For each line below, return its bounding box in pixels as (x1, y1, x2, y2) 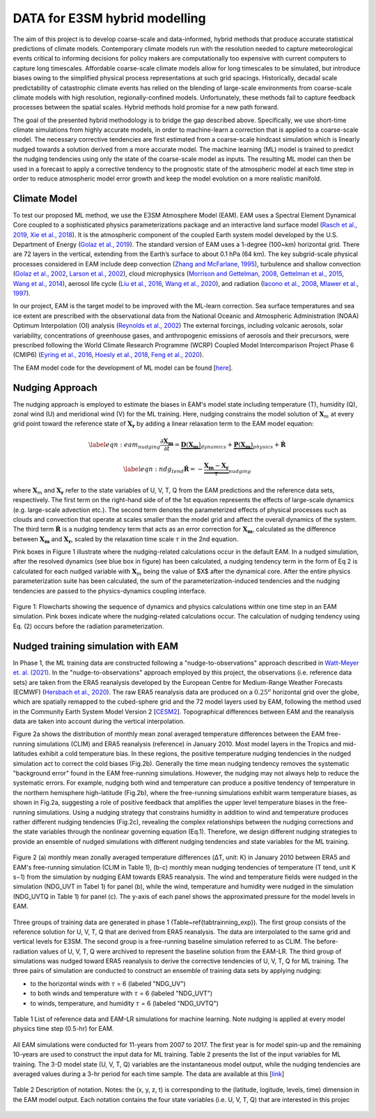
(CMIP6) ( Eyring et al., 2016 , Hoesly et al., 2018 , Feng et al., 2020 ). (13, 351, 205, 359)
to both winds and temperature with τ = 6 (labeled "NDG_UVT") (30, 989, 213, 997)
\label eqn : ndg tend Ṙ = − (123, 465, 203, 474)
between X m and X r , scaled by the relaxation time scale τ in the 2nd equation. (13, 534, 239, 545)
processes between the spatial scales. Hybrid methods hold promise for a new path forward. (13, 103, 279, 112)
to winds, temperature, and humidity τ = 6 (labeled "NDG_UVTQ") (30, 999, 219, 1007)
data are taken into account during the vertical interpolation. (13, 717, 185, 725)
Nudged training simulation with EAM (13, 640, 179, 652)
